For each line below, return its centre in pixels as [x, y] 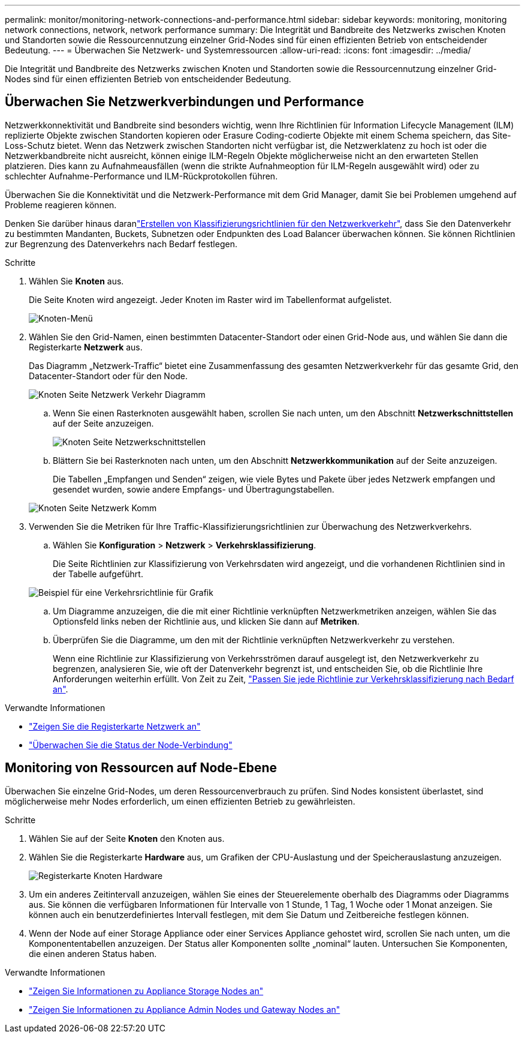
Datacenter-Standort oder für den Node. [108, 376]
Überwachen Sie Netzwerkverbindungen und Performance [185, 102]
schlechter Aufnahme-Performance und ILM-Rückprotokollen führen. [141, 176]
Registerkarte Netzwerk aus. [86, 347]
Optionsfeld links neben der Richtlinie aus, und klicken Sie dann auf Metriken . [206, 621]
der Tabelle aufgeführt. [98, 574]
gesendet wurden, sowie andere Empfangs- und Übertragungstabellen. [194, 489]
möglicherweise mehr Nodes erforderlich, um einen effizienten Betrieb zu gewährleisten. [180, 801]
